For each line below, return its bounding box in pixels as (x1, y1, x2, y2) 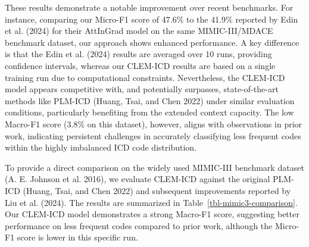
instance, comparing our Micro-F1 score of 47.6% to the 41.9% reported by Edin (5, 12, 298, 25)
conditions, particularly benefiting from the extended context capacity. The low (5, 106, 294, 118)
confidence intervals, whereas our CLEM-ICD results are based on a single (5, 59, 276, 71)
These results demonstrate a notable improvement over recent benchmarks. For (5, 1, 294, 13)
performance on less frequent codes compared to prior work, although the (5, 219, 273, 232)
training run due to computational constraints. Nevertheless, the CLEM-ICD (5, 71, 285, 83)
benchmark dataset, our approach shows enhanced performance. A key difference (5, 36, 299, 48)
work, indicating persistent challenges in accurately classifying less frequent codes (5, 129, 301, 142)
